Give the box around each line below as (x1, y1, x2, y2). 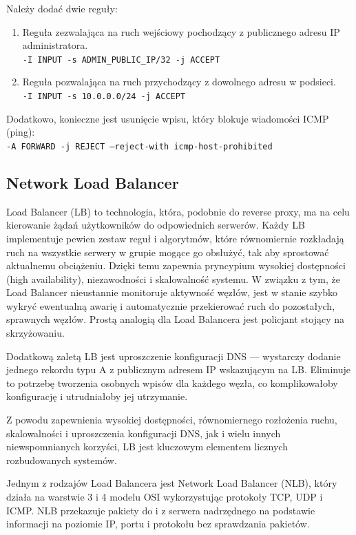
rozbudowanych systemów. (6, 452, 117, 467)
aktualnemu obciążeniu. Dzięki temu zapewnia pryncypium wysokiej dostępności (6, 258, 346, 273)
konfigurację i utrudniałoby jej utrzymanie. (6, 389, 188, 403)
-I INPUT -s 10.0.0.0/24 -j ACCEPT (22, 92, 186, 102)
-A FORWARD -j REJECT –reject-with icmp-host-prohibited (6, 141, 273, 151)
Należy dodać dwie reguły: (6, 1, 118, 15)
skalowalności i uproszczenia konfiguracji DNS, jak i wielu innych (6, 426, 281, 440)
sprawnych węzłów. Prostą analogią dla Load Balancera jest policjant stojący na (6, 312, 345, 326)
